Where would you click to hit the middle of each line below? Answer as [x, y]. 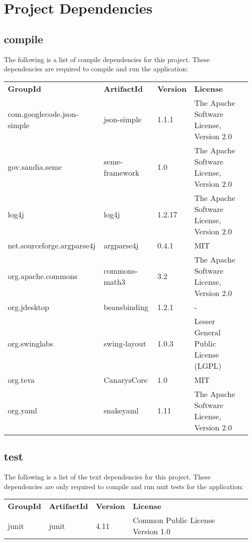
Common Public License [174, 520]
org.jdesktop [29, 307]
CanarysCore [126, 379]
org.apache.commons [43, 276]
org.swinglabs [31, 343]
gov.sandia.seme [35, 167]
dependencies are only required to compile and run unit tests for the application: [124, 486]
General [207, 332]
